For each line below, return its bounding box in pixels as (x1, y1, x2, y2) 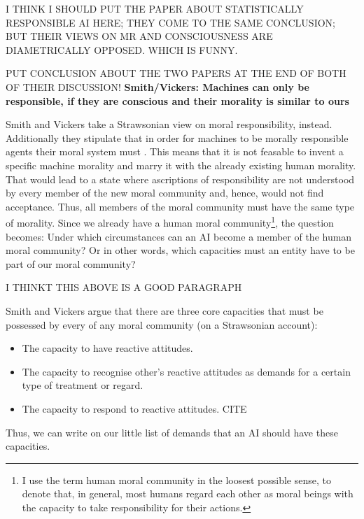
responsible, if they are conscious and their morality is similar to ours (6, 93, 349, 108)
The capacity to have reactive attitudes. (22, 341, 193, 355)
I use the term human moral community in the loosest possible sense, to (22, 472, 331, 487)
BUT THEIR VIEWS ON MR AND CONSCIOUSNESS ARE (6, 29, 273, 43)
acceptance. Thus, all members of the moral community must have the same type (6, 199, 355, 213)
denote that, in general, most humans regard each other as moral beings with (22, 486, 353, 501)
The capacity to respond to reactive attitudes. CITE (22, 401, 247, 415)
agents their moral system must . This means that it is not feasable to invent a (6, 144, 344, 159)
